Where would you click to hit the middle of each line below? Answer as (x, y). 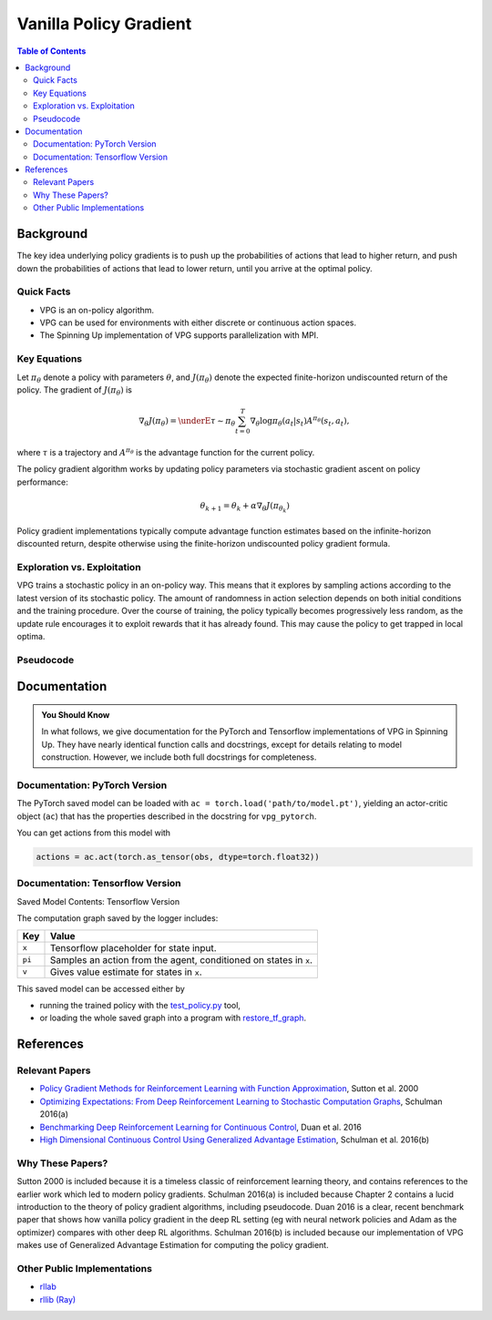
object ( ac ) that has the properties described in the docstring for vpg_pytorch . (167, 816)
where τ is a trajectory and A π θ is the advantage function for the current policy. (166, 452)
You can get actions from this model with (94, 833)
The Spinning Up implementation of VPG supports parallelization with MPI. (179, 335)
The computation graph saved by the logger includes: (118, 918)
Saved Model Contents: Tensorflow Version (98, 901)
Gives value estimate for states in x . (126, 972)
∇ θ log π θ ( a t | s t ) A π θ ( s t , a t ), (300, 421)
